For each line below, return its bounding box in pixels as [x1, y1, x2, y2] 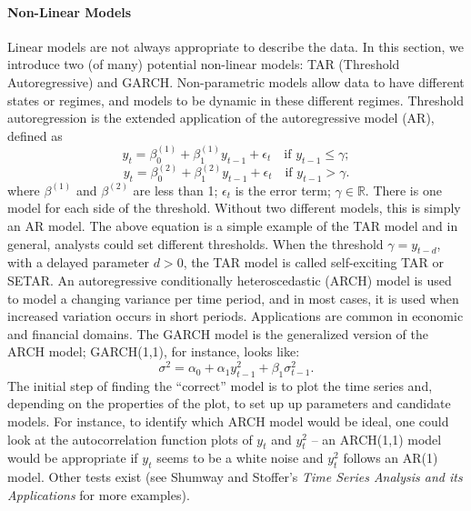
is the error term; [235, 180, 331, 199]
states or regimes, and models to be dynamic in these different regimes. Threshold [7, 90, 464, 109]
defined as [7, 125, 63, 145]
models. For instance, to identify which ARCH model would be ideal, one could [7, 412, 449, 431]
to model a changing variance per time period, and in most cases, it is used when [7, 288, 459, 307]
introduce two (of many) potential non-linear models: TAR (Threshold [7, 55, 400, 74]
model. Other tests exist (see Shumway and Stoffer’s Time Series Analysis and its [7, 467, 463, 486]
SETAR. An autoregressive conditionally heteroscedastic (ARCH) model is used [7, 271, 452, 289]
